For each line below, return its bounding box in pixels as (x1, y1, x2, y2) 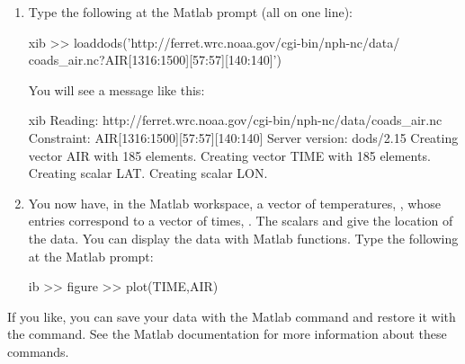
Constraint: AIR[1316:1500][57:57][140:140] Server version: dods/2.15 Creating (28, 128, 459, 146)
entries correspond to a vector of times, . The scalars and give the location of (28, 211, 453, 230)
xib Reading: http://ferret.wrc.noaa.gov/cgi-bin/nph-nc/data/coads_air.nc (28, 111, 443, 129)
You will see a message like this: (28, 80, 205, 99)
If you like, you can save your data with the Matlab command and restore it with (7, 306, 456, 325)
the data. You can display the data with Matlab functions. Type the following (28, 228, 459, 247)
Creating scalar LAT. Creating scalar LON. (28, 164, 268, 182)
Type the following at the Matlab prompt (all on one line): (28, 3, 353, 21)
